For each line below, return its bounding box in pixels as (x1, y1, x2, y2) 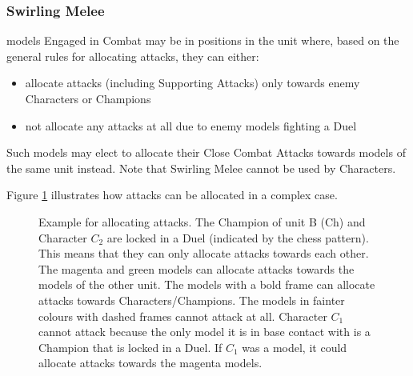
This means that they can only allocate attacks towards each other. (38, 245, 369, 262)
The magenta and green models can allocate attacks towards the (38, 260, 355, 277)
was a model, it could (242, 338, 347, 355)
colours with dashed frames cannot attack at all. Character (38, 307, 327, 324)
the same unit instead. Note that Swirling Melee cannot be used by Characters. (6, 159, 396, 176)
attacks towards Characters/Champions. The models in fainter (38, 291, 345, 308)
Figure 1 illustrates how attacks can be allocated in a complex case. (6, 186, 338, 203)
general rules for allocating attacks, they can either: (6, 47, 259, 64)
